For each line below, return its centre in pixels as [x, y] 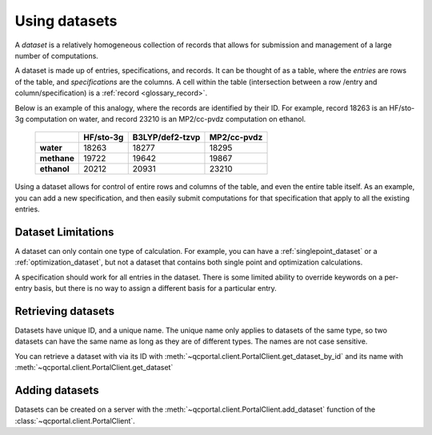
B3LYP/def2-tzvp [166, 138]
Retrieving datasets [65, 311]
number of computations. [57, 55]
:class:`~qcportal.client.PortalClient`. [75, 421]
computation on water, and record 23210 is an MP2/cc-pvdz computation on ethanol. [166, 119]
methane [57, 159]
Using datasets [66, 21]
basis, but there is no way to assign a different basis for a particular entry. [156, 288]
